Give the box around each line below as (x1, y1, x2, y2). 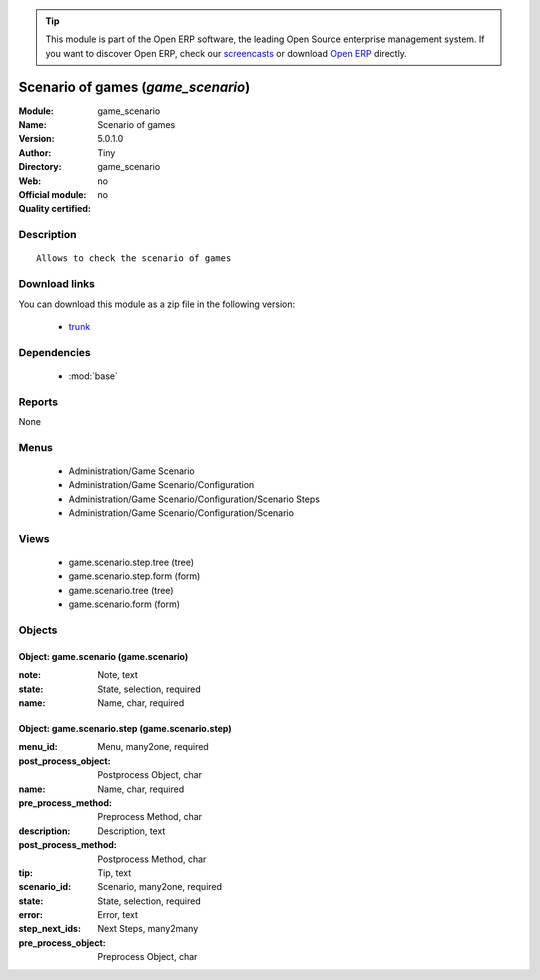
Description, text (97, 825, 166, 837)
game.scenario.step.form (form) (68, 570, 201, 582)
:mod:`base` (68, 370, 119, 382)
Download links (18, 277, 95, 291)
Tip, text (97, 866, 132, 879)
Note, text (97, 669, 139, 681)
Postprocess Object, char (97, 769, 202, 781)
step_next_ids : (18, 923, 82, 935)
